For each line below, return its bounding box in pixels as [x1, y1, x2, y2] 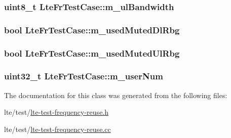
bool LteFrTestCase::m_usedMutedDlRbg [4, 23, 180, 36]
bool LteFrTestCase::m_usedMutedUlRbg [4, 47, 180, 59]
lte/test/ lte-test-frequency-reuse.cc [4, 123, 111, 134]
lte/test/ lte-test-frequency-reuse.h [4, 107, 109, 117]
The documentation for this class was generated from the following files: [4, 89, 227, 100]
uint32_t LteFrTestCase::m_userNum [4, 70, 163, 82]
